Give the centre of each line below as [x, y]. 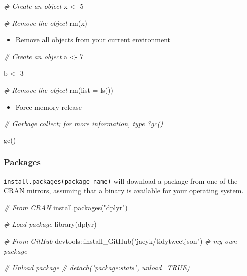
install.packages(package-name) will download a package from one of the [121, 181]
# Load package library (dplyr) [50, 224]
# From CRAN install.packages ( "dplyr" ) [66, 207]
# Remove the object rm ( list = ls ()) [59, 89]
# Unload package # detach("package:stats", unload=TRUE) [97, 267]
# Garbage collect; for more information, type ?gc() [84, 123]
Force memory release [49, 106]
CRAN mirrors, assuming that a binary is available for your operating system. [124, 191]
